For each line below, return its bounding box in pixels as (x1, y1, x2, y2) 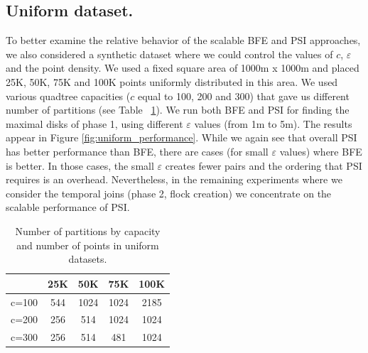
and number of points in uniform (16, 237, 159, 252)
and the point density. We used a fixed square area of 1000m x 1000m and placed (6, 60, 359, 75)
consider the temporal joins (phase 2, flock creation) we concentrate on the (6, 185, 332, 200)
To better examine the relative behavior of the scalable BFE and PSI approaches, (6, 33, 361, 48)
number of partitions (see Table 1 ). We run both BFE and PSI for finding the (6, 102, 350, 117)
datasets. (68, 251, 107, 266)
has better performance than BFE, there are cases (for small (6, 143, 269, 158)
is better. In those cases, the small (6, 158, 154, 173)
